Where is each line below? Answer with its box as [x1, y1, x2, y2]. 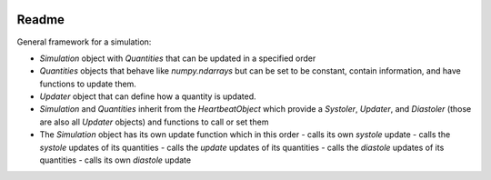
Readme [16, 12, 65, 27]
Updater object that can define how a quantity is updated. [39, 91, 256, 102]
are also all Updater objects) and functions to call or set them [39, 116, 269, 127]
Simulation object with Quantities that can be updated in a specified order [39, 53, 316, 64]
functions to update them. [39, 78, 136, 89]
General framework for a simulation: [16, 36, 152, 47]
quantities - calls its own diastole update [39, 155, 191, 165]
